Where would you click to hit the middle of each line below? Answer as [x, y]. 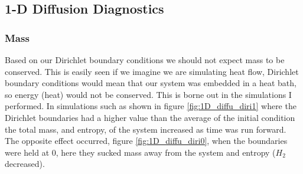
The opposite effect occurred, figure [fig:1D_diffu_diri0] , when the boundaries [146, 141]
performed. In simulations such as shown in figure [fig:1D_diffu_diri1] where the [151, 106]
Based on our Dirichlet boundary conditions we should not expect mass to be [145, 60]
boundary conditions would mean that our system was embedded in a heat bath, [151, 83]
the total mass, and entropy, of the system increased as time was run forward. [146, 129]
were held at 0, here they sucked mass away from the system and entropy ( [140, 152]
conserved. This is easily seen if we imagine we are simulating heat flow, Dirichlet [152, 71]
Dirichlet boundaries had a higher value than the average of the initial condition [150, 117]
